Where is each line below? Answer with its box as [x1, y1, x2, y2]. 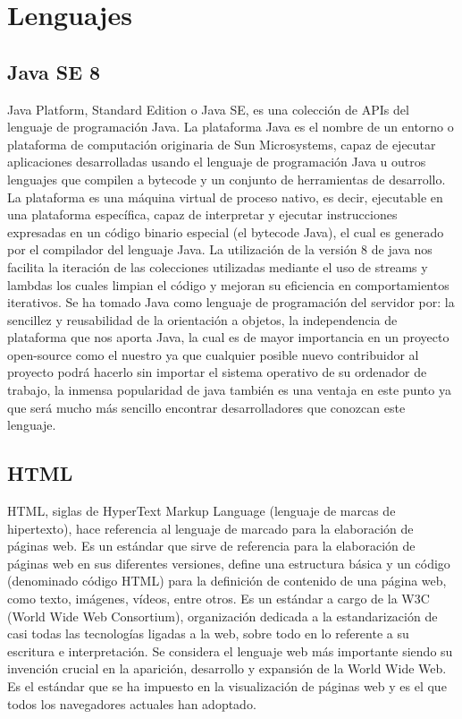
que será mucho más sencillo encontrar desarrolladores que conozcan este [7, 398, 406, 416]
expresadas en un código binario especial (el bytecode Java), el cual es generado [7, 222, 444, 241]
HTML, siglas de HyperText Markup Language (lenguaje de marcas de [7, 501, 396, 520]
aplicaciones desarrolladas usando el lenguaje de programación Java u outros [7, 152, 426, 171]
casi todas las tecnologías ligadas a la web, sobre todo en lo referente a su [7, 624, 409, 643]
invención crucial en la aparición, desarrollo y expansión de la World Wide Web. [7, 659, 447, 678]
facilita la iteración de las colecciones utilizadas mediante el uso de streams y [7, 257, 428, 276]
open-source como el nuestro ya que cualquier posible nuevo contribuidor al [7, 345, 419, 364]
